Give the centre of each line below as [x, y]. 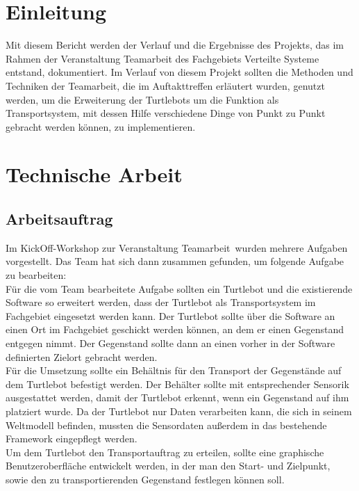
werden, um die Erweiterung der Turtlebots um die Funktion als [142, 99]
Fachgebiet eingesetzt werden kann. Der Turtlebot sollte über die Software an [170, 315]
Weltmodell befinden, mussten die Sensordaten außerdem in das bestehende [166, 425]
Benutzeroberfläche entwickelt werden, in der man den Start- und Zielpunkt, [168, 466]
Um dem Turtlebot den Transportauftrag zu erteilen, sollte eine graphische [165, 452]
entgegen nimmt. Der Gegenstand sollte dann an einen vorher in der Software [170, 343]
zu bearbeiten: [36, 275]
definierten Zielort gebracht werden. [82, 356]
